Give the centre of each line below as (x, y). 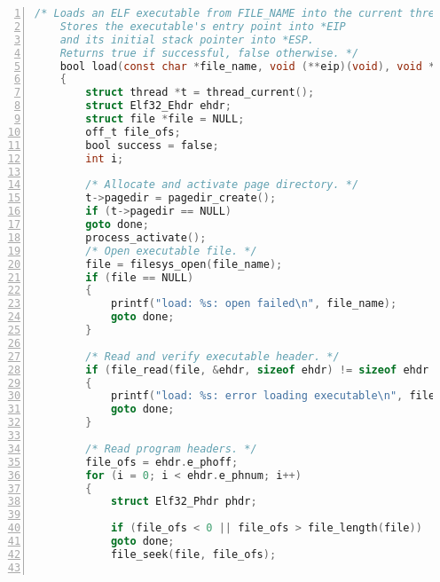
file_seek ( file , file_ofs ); (193, 554)
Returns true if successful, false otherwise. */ (209, 53)
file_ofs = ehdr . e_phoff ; (162, 462)
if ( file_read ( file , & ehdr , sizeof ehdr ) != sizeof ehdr (257, 370)
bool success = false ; (152, 145)
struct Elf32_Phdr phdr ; (184, 502)
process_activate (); (146, 237)
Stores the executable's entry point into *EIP (203, 26)
